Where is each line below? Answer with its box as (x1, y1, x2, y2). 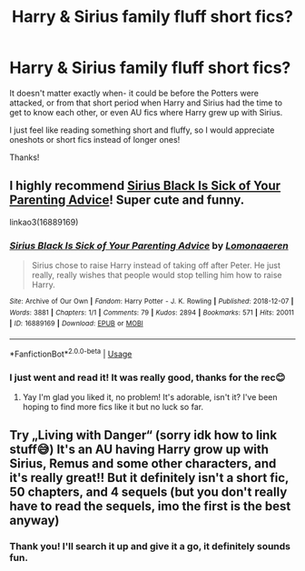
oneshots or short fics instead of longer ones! (9, 134, 181, 145)
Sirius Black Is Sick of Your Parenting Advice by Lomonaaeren (9, 239, 289, 252)
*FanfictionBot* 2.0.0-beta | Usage (9, 347, 133, 359)
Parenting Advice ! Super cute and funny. (9, 193, 245, 208)
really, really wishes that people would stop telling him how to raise (31, 270, 282, 281)
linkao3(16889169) (9, 216, 79, 227)
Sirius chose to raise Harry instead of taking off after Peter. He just (31, 260, 281, 271)
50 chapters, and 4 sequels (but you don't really (9, 485, 288, 500)
